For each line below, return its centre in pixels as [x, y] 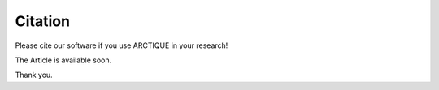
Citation [43, 21]
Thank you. [34, 75]
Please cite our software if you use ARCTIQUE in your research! [122, 45]
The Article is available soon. [63, 60]
